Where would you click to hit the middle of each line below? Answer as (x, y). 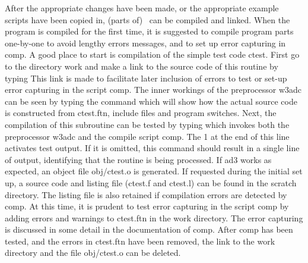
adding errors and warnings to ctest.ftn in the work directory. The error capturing (154, 217)
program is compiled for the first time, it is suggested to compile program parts (149, 31)
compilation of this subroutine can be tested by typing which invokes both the (147, 124)
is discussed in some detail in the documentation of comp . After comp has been (149, 229)
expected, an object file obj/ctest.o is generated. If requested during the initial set (154, 171)
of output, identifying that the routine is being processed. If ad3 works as (138, 159)
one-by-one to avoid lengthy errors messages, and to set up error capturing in (145, 43)
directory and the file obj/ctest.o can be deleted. (93, 253)
